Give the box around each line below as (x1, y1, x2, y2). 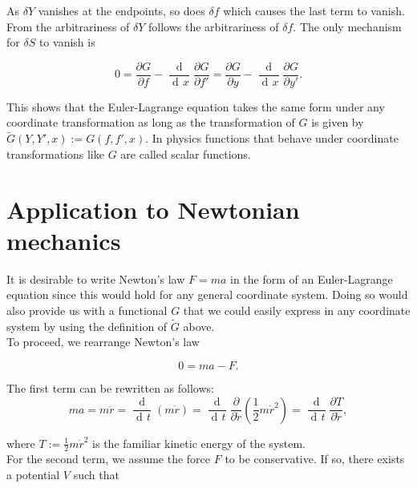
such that (73, 466, 119, 482)
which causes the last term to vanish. (223, 2, 405, 18)
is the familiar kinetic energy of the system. (92, 434, 306, 451)
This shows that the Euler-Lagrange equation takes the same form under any (6, 98, 385, 115)
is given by (311, 114, 364, 131)
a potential (6, 466, 60, 482)
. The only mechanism (293, 18, 402, 34)
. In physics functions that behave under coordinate (145, 130, 399, 147)
